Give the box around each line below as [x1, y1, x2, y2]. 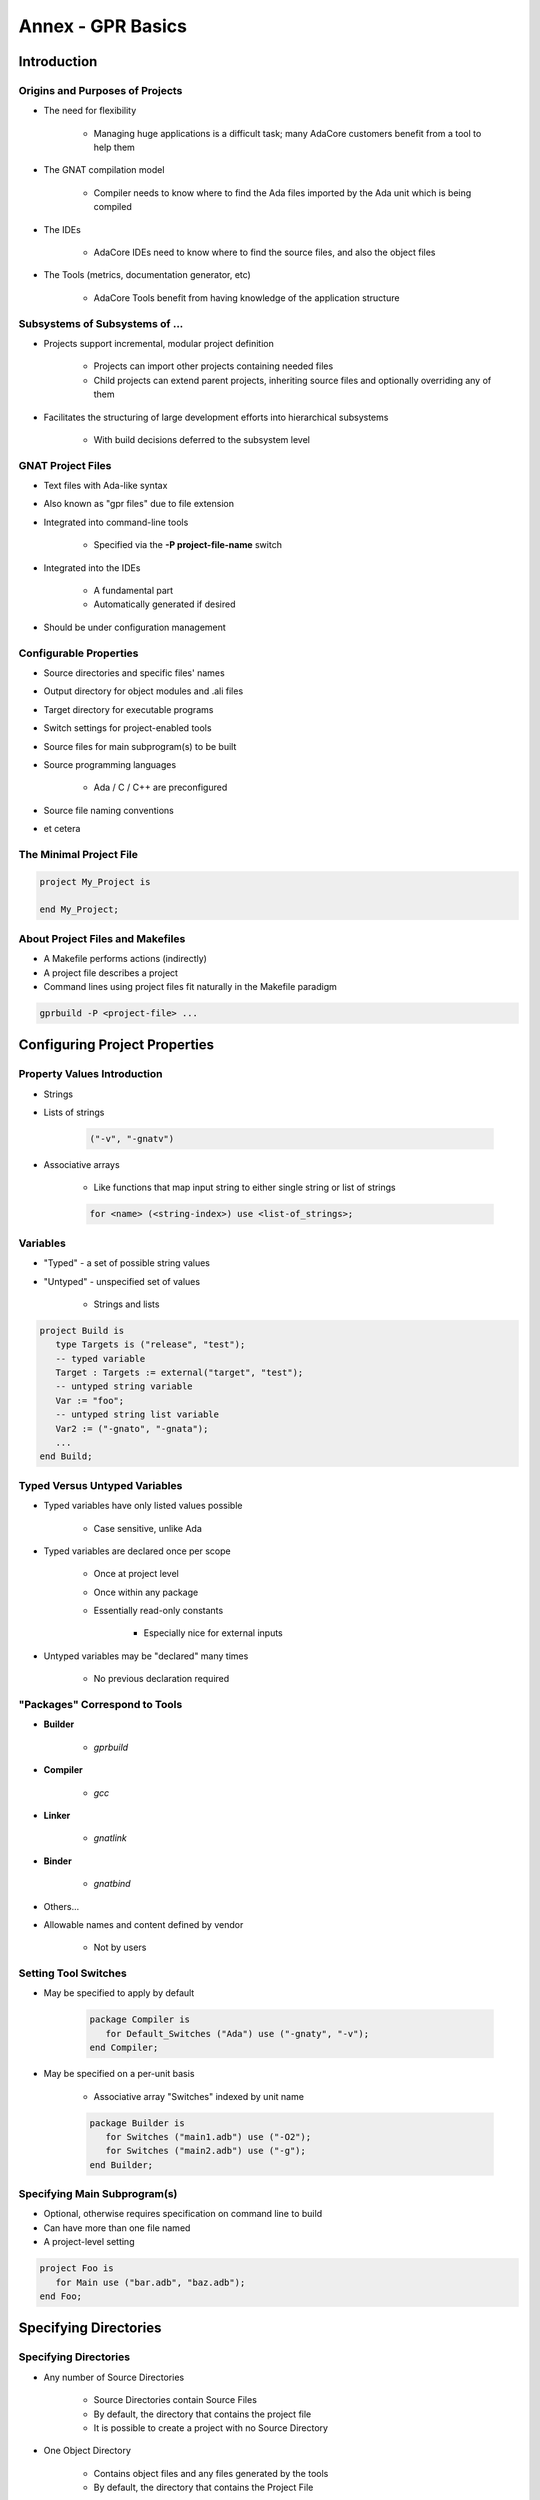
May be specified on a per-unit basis [43, 2068, 195, 2080]
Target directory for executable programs [43, 703, 214, 715]
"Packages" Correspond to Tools [18, 1698, 183, 1712]
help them [93, 141, 135, 154]
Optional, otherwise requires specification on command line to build [43, 2208, 323, 2220]
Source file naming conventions [43, 804, 174, 816]
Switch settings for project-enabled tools [43, 722, 212, 734]
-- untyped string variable [55, 1381, 194, 1392]
